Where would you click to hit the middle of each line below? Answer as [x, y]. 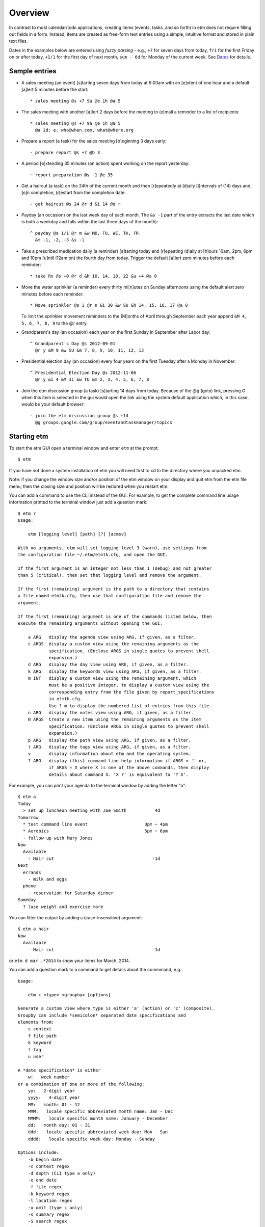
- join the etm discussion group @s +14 [79, 415]
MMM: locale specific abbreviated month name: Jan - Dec [100, 1111]
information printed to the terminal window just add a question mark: [78, 502]
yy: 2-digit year [51, 1091]
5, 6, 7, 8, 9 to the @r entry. [54, 323]
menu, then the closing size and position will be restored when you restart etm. [89, 486]
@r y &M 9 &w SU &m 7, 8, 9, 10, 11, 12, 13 [90, 350]
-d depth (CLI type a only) [62, 1173]
